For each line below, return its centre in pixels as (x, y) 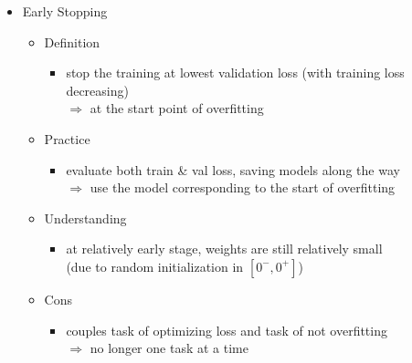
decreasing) (97, 90)
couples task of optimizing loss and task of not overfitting (227, 330)
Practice (67, 138)
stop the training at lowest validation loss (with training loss (235, 73)
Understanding (85, 218)
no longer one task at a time (169, 348)
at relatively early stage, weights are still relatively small (224, 249)
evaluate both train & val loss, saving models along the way (233, 169)
